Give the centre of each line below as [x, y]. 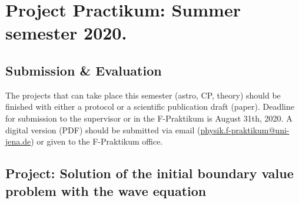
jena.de [18, 141]
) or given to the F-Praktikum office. [97, 141]
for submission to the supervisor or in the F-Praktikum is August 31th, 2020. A [149, 118]
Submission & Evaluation [84, 70]
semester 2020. [66, 33]
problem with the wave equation [106, 190]
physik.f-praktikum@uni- [245, 130]
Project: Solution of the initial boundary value [149, 173]
